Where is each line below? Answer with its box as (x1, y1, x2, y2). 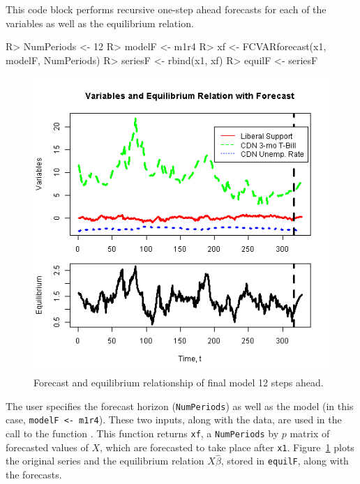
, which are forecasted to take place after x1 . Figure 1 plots (100, 439, 354, 454)
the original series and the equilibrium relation (6, 453, 204, 468)
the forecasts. (6, 467, 62, 482)
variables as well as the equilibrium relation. (6, 15, 194, 30)
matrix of (290, 425, 330, 440)
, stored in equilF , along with (220, 453, 349, 468)
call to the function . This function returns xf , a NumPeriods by (6, 425, 279, 440)
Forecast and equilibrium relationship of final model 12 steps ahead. (33, 375, 324, 389)
